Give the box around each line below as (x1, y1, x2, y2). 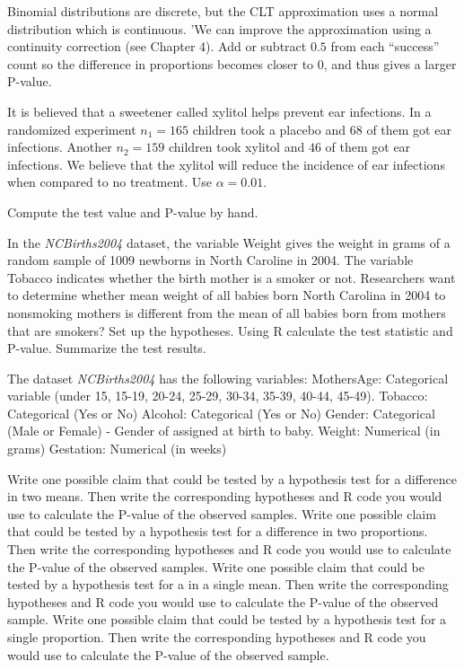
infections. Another (7, 137, 112, 156)
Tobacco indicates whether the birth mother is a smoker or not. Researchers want (7, 268, 456, 287)
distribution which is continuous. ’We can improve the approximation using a (7, 19, 432, 38)
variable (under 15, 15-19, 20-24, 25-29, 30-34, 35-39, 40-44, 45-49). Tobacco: (7, 386, 428, 405)
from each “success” (330, 37, 440, 56)
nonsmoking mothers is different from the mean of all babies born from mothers (7, 303, 446, 322)
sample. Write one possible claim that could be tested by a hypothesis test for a (7, 610, 447, 629)
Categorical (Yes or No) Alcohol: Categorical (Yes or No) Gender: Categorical (7, 403, 435, 422)
